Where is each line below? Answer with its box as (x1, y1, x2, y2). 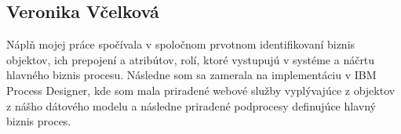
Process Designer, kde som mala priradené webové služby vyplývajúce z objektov (6, 81, 396, 98)
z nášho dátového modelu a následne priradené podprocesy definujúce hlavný (6, 97, 376, 114)
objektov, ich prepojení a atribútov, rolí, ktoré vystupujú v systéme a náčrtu (6, 51, 375, 67)
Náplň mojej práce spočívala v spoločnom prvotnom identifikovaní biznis (6, 36, 355, 53)
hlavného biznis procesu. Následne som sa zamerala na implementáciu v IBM (6, 67, 377, 83)
